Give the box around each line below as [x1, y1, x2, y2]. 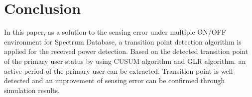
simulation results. [4, 85, 60, 95]
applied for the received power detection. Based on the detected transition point [4, 46, 249, 56]
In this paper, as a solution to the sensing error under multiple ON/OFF [4, 27, 226, 37]
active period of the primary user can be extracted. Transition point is [4, 65, 219, 76]
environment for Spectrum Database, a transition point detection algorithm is [4, 36, 242, 47]
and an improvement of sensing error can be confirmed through [31, 75, 225, 86]
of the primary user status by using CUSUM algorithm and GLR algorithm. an [4, 55, 246, 66]
